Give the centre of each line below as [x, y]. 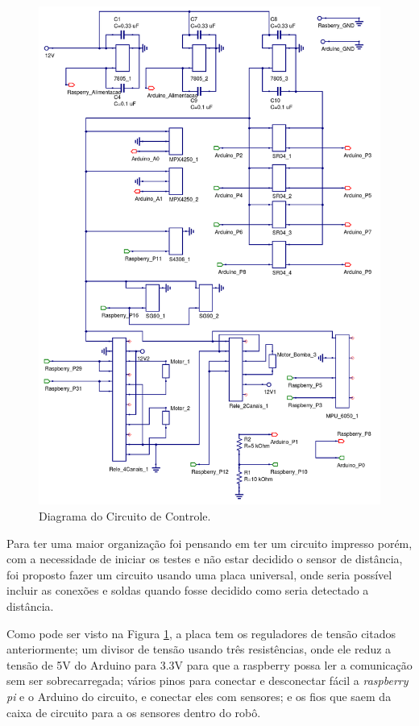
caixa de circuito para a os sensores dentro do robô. [134, 712]
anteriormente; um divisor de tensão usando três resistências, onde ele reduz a [199, 649]
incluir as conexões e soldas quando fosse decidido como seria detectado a [188, 590]
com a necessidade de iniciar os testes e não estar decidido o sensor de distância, [205, 559]
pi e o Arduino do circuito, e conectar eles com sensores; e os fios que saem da [199, 696]
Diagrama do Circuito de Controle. [125, 516]
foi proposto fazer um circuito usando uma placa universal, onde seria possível [199, 574]
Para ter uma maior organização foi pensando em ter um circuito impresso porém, [209, 543]
